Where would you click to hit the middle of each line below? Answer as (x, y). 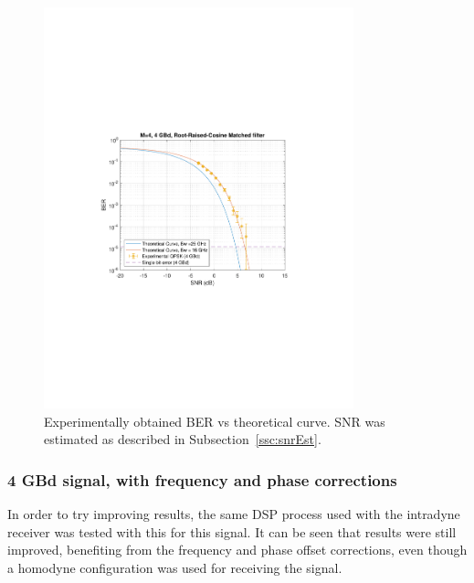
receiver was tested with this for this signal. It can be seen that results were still (232, 531)
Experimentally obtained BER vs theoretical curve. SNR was (215, 421)
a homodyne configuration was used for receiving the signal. (175, 567)
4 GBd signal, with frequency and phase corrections (202, 479)
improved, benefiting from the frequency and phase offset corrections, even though (237, 550)
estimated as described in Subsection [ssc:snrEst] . (183, 439)
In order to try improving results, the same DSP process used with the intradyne (234, 514)
